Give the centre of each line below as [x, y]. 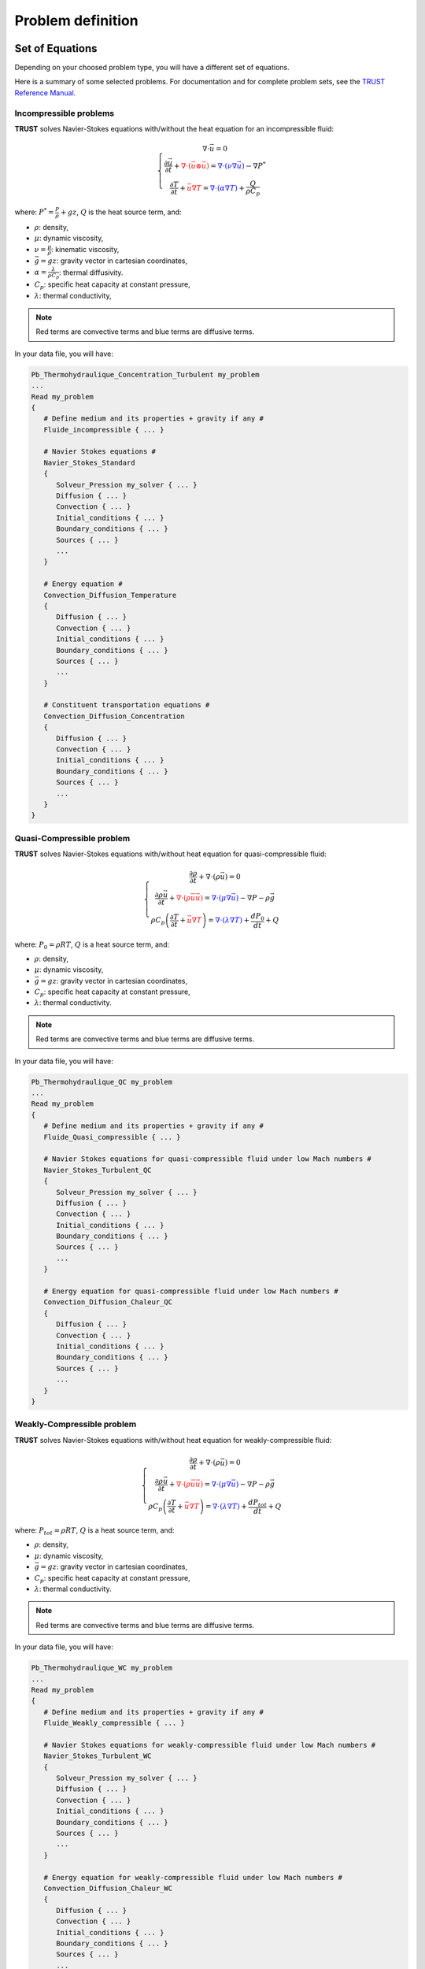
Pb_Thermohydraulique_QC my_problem [102, 1082]
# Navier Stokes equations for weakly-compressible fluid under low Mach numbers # [210, 1745]
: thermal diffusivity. [91, 273]
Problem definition [76, 20]
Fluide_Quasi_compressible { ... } [112, 1137]
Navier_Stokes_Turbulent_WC [98, 1756]
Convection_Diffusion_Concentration [114, 716]
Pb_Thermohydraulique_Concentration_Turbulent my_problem [145, 375]
